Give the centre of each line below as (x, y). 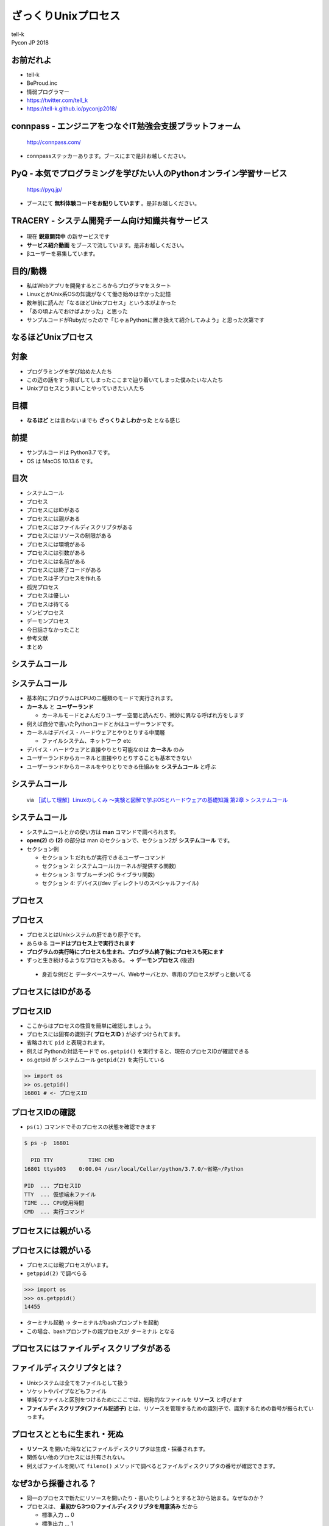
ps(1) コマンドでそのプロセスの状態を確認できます (91, 1127)
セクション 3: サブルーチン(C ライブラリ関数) (98, 874)
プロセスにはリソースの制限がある (69, 536)
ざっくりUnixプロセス (66, 16)
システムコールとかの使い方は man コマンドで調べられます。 (103, 832)
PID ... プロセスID (53, 1186)
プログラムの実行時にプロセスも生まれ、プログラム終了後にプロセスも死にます (125, 952)
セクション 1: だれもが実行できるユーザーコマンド (104, 858)
